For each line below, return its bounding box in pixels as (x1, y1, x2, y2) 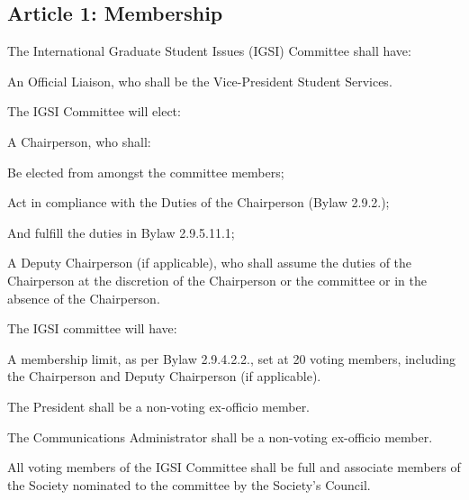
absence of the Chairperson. (7, 288, 160, 307)
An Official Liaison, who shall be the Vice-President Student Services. (7, 71, 392, 90)
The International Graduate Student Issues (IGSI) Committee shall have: (7, 41, 411, 60)
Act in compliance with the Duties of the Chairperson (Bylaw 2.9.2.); (7, 193, 390, 212)
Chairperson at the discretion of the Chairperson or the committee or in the (7, 270, 428, 289)
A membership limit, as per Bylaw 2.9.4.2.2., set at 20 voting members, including (7, 349, 455, 368)
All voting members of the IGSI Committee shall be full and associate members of (7, 458, 461, 477)
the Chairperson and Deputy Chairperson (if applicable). (7, 367, 321, 386)
